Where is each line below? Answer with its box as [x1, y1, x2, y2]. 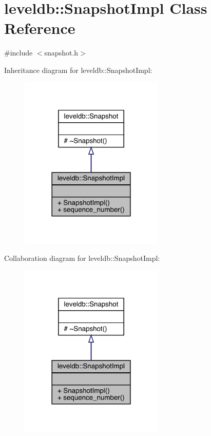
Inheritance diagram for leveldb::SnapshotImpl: [4, 64, 152, 75]
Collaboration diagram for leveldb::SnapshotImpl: [4, 253, 160, 263]
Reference [4, 17, 75, 39]
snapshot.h [44, 47, 79, 58]
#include [4, 47, 33, 58]
